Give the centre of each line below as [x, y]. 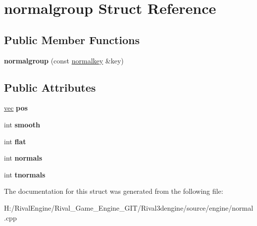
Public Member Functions [72, 39]
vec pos [16, 108]
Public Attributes [50, 87]
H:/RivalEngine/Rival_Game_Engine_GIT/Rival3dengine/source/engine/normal [129, 207]
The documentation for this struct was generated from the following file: [114, 191]
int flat [15, 141]
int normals [23, 158]
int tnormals [25, 174]
